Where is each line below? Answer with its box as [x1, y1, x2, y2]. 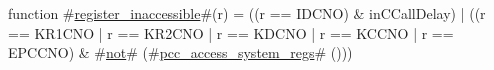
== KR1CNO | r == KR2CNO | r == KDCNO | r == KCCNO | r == [8, 22, 454, 43]
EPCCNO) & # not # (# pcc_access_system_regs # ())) [8, 42, 353, 63]
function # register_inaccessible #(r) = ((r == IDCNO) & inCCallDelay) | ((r [8, 3, 486, 23]
